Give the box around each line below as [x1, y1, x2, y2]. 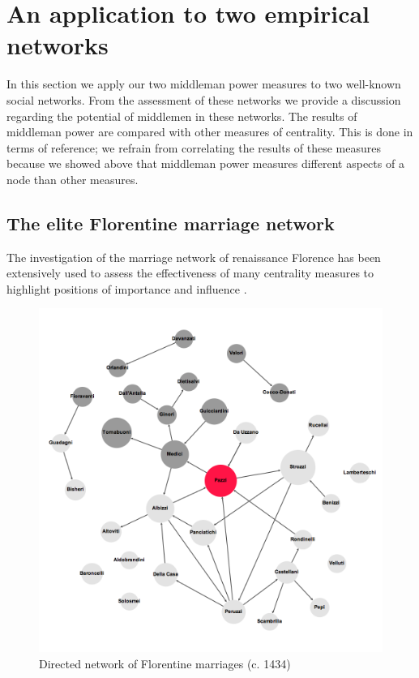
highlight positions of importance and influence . [6, 280, 247, 297]
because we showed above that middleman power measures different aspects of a [6, 155, 404, 172]
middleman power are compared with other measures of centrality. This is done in [6, 123, 413, 140]
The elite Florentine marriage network [6, 210, 335, 235]
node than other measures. [6, 170, 139, 187]
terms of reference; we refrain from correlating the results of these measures [6, 139, 382, 156]
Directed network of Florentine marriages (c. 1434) [39, 655, 291, 672]
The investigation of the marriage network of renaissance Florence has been [6, 248, 381, 265]
